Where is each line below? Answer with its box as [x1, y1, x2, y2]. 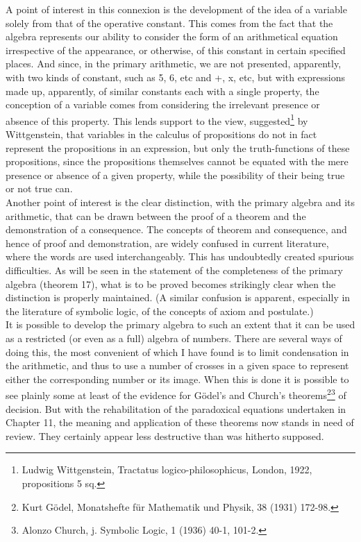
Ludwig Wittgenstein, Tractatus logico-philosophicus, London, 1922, [22, 462, 312, 477]
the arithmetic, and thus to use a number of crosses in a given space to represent [6, 358, 349, 373]
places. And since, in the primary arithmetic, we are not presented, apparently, [6, 56, 342, 71]
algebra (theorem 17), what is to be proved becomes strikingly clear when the [6, 276, 336, 291]
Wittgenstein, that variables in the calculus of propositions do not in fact [6, 127, 317, 141]
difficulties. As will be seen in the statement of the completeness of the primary [6, 262, 343, 277]
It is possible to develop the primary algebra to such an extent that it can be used [6, 317, 355, 332]
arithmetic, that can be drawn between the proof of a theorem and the [6, 208, 306, 223]
